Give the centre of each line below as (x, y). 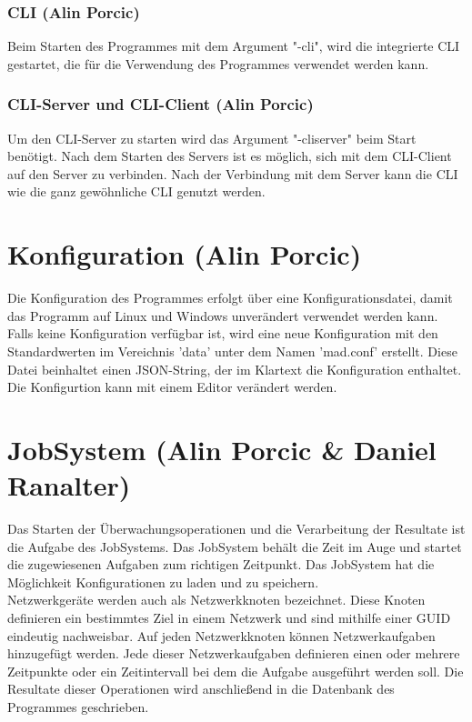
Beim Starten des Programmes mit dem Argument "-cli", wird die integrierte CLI (234, 46)
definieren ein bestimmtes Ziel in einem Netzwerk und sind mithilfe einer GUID (229, 617)
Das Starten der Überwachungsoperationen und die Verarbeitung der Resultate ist (236, 528)
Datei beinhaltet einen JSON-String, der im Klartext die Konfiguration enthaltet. (235, 369)
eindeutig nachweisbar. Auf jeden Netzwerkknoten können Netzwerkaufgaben (221, 635)
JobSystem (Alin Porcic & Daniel (222, 449)
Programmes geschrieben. (78, 706)
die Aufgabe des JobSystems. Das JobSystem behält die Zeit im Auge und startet (235, 546)
